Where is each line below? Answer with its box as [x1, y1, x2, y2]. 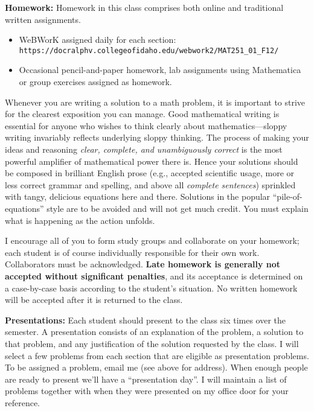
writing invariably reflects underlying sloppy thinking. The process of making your [5, 131, 309, 144]
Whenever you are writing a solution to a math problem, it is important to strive [5, 95, 306, 108]
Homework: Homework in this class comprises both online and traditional [5, 1, 284, 13]
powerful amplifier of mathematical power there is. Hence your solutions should [5, 155, 298, 167]
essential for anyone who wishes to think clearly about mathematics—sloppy [5, 119, 287, 132]
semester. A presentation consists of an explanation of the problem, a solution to [5, 325, 304, 338]
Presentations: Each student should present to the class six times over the [5, 313, 286, 326]
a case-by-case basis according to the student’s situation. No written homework [5, 281, 298, 294]
